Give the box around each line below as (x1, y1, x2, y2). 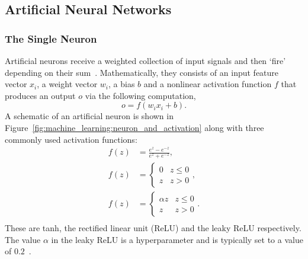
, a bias (108, 78, 135, 90)
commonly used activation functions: (5, 133, 137, 145)
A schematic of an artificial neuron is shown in (5, 110, 174, 122)
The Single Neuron (5, 31, 97, 46)
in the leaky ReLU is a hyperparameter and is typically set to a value (51, 233, 303, 245)
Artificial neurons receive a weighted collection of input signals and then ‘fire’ (5, 55, 286, 66)
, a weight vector (37, 78, 98, 90)
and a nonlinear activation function (143, 78, 272, 90)
